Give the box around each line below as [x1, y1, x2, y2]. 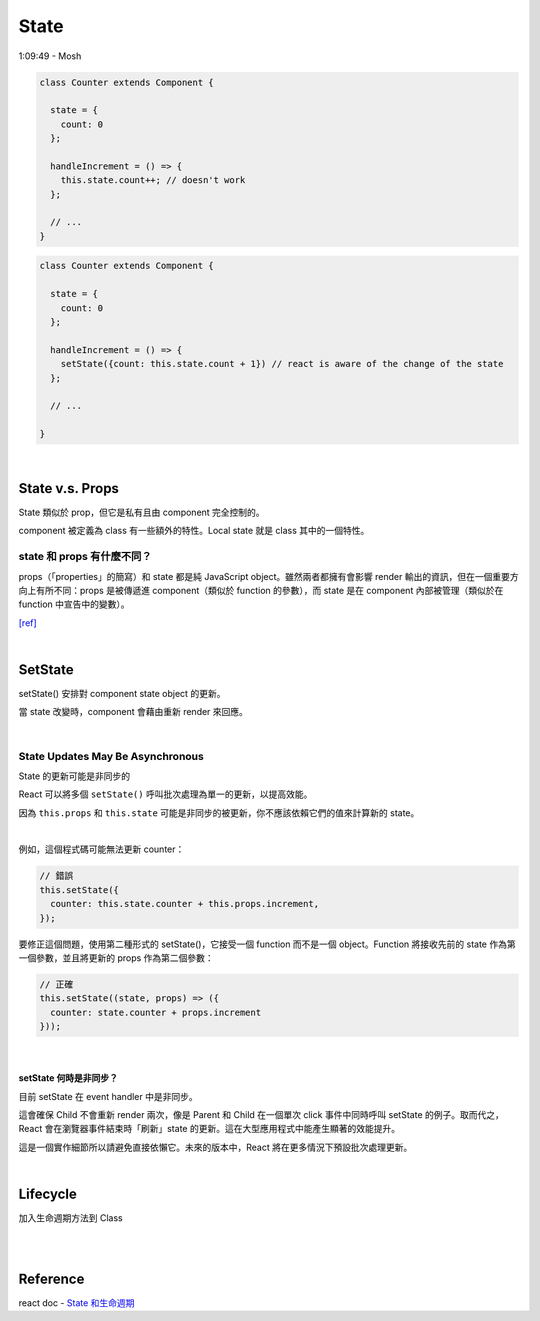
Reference [18, 1270, 85, 1287]
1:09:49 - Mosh [18, 50, 82, 62]
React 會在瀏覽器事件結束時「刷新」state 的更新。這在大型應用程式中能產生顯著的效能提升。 [18, 1123, 400, 1135]
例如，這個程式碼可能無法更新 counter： [18, 843, 185, 855]
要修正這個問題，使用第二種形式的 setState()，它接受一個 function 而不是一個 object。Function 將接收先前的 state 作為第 [18, 938, 516, 950]
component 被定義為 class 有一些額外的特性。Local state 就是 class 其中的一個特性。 [18, 525, 370, 537]
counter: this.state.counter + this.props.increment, [50, 898, 320, 910]
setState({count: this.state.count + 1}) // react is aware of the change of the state [60, 358, 504, 370]
